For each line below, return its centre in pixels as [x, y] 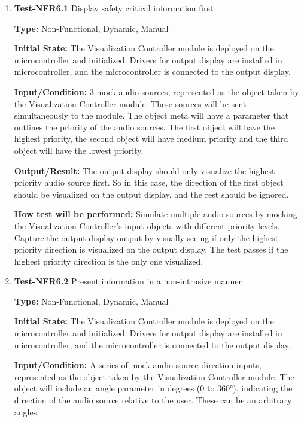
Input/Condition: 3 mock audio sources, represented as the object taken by [156, 91]
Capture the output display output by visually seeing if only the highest [146, 237]
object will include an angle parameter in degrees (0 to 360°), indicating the [153, 388]
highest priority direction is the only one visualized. [109, 261]
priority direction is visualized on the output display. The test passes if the [151, 249]
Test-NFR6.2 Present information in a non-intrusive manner [128, 281]
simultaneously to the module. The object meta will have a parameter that [151, 115]
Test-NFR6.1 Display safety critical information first [114, 8]
